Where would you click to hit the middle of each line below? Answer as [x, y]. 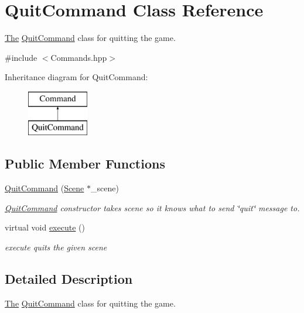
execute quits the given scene [56, 247]
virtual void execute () [45, 227]
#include [21, 57]
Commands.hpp [79, 57]
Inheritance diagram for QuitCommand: [76, 77]
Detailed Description [69, 279]
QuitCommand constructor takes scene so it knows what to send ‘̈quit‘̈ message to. [152, 207]
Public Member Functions [85, 164]
